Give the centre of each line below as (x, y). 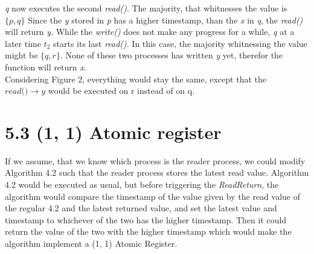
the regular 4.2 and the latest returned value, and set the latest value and (141, 208)
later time (23, 43)
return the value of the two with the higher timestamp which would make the (148, 231)
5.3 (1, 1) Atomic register (113, 132)
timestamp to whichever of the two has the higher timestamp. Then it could (146, 219)
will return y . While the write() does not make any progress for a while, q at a (150, 32)
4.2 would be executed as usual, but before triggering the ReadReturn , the (142, 184)
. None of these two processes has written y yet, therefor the (171, 55)
